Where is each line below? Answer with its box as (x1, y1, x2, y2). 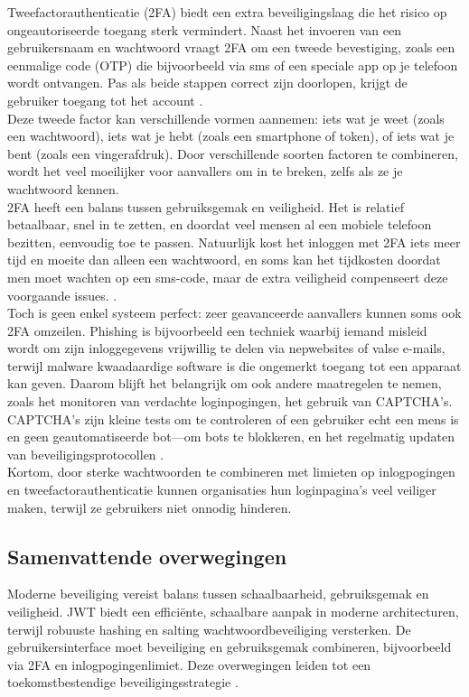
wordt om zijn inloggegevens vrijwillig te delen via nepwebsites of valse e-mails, (7, 339, 446, 358)
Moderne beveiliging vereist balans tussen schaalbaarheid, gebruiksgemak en (7, 584, 429, 603)
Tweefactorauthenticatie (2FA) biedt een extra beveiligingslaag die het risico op (7, 3, 447, 21)
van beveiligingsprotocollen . (7, 444, 164, 463)
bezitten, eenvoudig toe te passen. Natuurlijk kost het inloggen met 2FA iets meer (7, 232, 461, 251)
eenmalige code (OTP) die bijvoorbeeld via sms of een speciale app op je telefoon (7, 55, 458, 74)
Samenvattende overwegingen (7, 542, 287, 570)
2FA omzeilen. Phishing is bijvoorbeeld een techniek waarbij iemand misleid (7, 321, 427, 339)
